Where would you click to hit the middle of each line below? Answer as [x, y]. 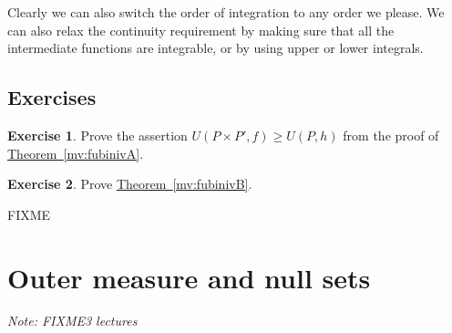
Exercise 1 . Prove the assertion [98, 135]
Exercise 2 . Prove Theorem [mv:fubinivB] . [130, 184]
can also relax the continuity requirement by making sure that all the [201, 30]
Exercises [52, 97]
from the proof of [391, 135]
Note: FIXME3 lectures [72, 321]
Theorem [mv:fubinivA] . [76, 153]
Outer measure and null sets [189, 277]
